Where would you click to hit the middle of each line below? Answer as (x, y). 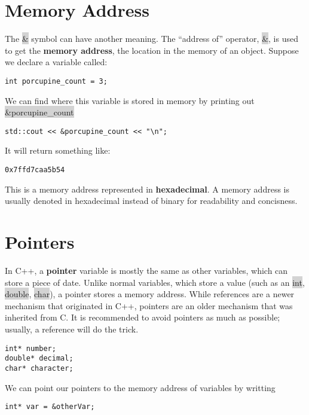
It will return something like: (58, 150)
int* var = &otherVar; (50, 407)
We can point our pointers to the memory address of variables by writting (140, 387)
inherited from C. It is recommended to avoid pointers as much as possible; (143, 317)
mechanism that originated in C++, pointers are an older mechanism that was (149, 305)
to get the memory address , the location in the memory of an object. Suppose (152, 50)
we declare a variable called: (56, 62)
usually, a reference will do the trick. (72, 329)
